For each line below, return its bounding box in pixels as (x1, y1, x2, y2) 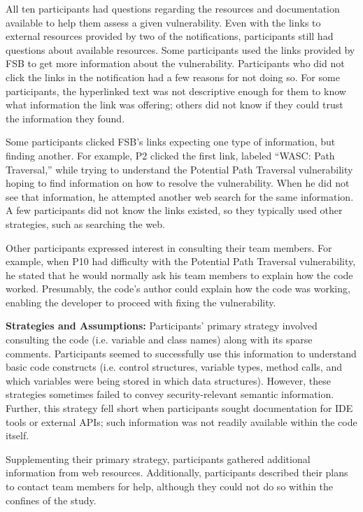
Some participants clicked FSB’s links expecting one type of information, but (6, 134, 336, 149)
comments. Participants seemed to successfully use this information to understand (6, 346, 357, 360)
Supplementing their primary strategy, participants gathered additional (6, 451, 311, 466)
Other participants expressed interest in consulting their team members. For (6, 240, 332, 255)
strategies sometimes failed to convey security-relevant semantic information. (6, 387, 334, 401)
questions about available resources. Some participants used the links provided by (6, 42, 355, 57)
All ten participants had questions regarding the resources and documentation (6, 1, 340, 15)
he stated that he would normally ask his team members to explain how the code (6, 267, 353, 282)
